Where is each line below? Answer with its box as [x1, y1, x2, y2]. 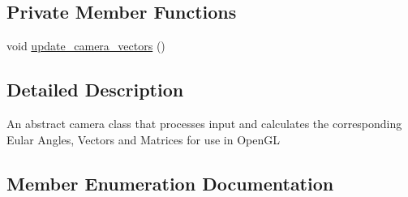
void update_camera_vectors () [6, 37, 165, 54]
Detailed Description [6, 77, 184, 102]
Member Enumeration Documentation [6, 170, 334, 195]
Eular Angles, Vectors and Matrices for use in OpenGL [6, 131, 280, 148]
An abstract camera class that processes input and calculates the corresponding [6, 115, 402, 131]
